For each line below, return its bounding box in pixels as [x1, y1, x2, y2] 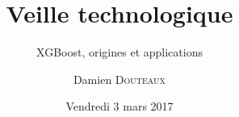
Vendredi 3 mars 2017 [65, 98, 174, 115]
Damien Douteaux [73, 70, 166, 87]
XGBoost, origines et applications [36, 44, 203, 61]
